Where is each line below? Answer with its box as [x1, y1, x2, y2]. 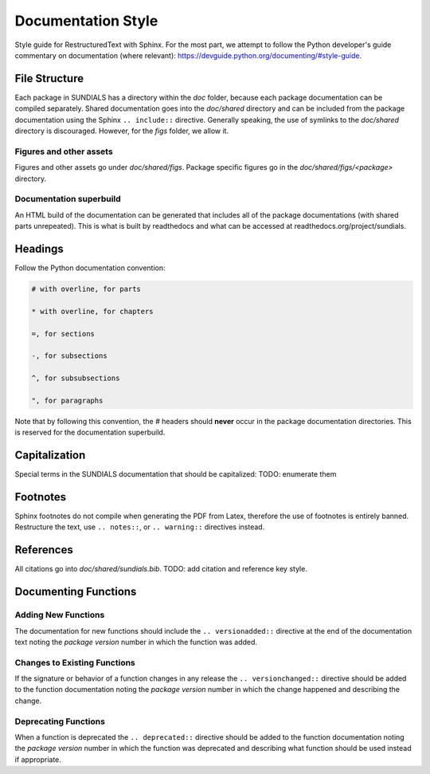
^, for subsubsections [31, 374, 120, 383]
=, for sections [31, 329, 96, 338]
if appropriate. [14, 754, 61, 764]
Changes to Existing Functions [14, 657, 135, 668]
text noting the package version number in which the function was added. [14, 637, 258, 646]
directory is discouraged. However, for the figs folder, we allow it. [14, 126, 229, 136]
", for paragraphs [31, 395, 104, 405]
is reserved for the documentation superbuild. [14, 427, 166, 438]
